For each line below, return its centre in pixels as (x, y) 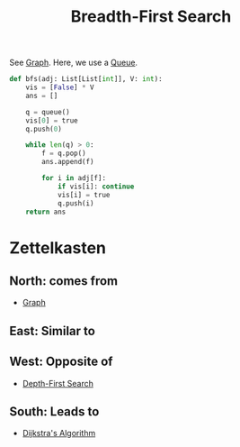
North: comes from (64, 281)
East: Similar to (53, 331)
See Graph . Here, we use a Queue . (73, 63)
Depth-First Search (58, 383)
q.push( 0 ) (44, 129)
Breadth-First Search (151, 17)
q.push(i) (76, 203)
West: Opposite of (61, 362)
